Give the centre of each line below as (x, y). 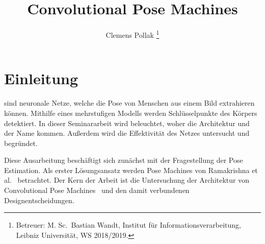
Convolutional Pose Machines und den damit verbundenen (97, 190)
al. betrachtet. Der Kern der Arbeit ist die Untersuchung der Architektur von (127, 180)
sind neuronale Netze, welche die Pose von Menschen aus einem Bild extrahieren (129, 103)
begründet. (21, 143)
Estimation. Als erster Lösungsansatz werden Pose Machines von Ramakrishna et (131, 170)
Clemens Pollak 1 (132, 34)
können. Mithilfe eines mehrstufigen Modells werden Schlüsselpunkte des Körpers (131, 113)
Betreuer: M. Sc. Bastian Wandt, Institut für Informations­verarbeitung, (128, 225)
